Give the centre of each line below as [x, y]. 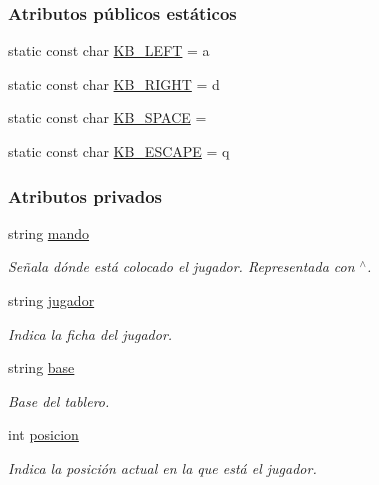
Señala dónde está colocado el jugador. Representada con [181, 266]
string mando [49, 232]
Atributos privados [85, 195]
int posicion [43, 434]
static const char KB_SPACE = [107, 117]
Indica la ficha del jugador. [90, 333]
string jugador [51, 300]
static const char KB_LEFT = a [109, 50]
